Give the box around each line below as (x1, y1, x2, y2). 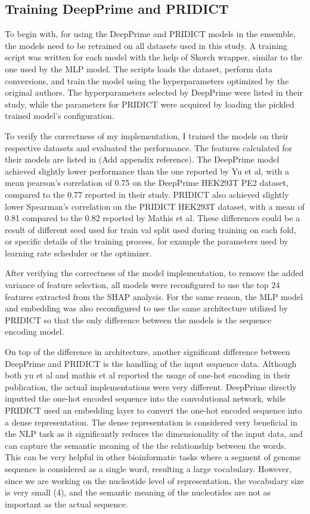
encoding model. (5, 325, 64, 338)
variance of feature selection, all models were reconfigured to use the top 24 (5, 279, 280, 291)
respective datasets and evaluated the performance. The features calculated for (5, 141, 292, 154)
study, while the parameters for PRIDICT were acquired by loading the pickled (5, 97, 294, 110)
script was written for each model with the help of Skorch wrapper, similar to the (5, 51, 302, 63)
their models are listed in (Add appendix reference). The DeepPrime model (5, 153, 280, 166)
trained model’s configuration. (5, 109, 114, 122)
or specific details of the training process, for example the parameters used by (5, 235, 289, 247)
